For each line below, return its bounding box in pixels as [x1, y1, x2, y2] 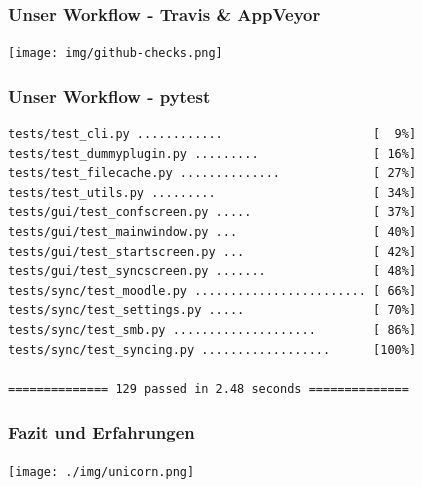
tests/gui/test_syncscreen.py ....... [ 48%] [8, 264, 417, 279]
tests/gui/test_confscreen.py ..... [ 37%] [8, 205, 417, 220]
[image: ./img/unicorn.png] [8, 464, 195, 479]
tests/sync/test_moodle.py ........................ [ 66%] [8, 283, 417, 298]
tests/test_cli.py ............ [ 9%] [8, 127, 417, 142]
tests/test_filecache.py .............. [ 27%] [8, 166, 417, 181]
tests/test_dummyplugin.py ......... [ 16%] [8, 146, 417, 161]
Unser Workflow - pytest [8, 83, 211, 108]
